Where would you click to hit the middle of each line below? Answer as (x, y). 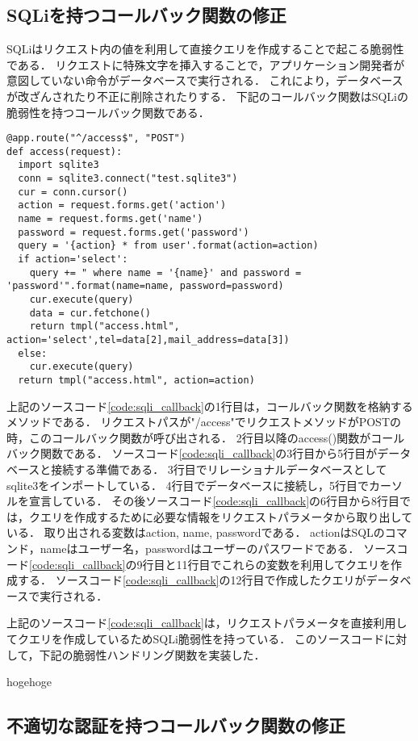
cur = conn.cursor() (73, 192)
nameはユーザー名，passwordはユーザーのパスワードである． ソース (218, 548)
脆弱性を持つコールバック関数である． (108, 112)
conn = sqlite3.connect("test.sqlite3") (128, 179)
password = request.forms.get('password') (134, 232)
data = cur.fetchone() (90, 313)
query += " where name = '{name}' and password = (165, 272)
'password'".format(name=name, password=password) (145, 286)
